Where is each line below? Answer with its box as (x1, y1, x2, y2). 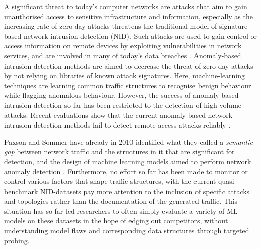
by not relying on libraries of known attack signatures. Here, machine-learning (4, 70, 245, 81)
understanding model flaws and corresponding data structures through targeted (4, 225, 249, 236)
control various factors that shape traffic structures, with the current (4, 176, 216, 186)
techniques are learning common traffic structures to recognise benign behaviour (4, 80, 251, 90)
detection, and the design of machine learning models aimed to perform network (4, 156, 251, 166)
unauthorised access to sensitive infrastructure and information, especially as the (4, 11, 253, 21)
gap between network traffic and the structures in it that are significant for (4, 146, 235, 157)
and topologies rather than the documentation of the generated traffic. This (4, 196, 238, 206)
